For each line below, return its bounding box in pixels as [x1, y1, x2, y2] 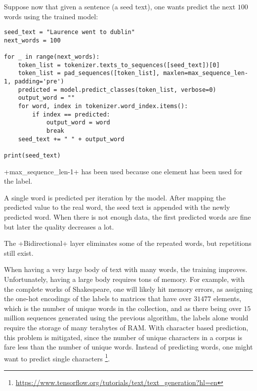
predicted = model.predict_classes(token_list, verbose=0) [18, 86, 216, 93]
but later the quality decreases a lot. [4, 221, 114, 232]
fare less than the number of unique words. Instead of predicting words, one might [4, 342, 253, 352]
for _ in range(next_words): [4, 53, 100, 61]
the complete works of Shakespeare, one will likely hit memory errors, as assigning [4, 283, 253, 294]
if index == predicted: [32, 111, 110, 118]
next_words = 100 [4, 37, 61, 44]
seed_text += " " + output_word [18, 135, 125, 143]
